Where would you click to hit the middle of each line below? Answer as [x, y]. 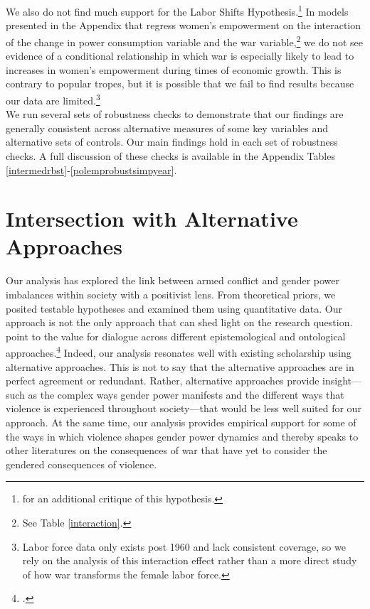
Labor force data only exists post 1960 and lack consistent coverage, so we [184, 546]
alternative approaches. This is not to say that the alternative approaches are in [180, 366]
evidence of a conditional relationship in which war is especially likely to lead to [180, 56]
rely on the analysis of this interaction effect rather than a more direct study [190, 560]
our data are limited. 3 [53, 99]
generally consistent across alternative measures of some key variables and [167, 128]
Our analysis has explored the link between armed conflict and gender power [173, 280]
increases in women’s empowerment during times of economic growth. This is [174, 69]
